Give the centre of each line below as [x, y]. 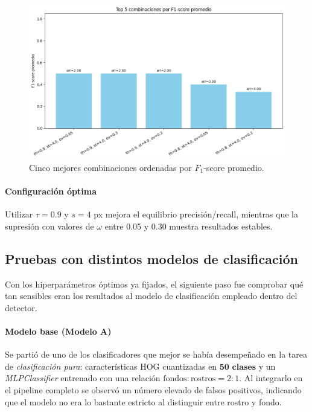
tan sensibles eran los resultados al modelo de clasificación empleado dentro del [151, 296]
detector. [21, 307]
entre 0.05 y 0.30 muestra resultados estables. [189, 226]
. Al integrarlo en [271, 378]
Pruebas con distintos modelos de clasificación [151, 258]
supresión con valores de [49, 226]
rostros [203, 379]
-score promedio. [234, 167]
